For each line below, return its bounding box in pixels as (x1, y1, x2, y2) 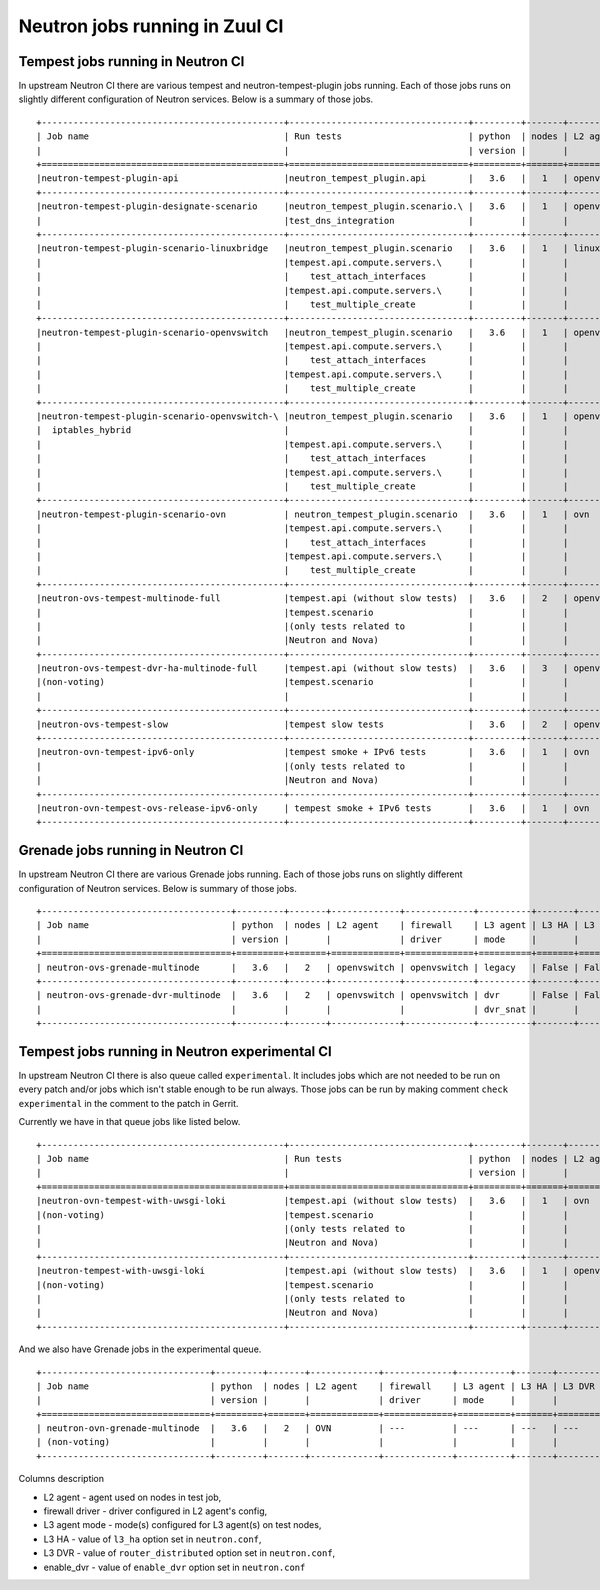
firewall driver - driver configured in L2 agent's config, (43, 1505, 268, 1517)
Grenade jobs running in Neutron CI (18, 842, 244, 859)
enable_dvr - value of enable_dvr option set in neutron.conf (43, 1561, 306, 1573)
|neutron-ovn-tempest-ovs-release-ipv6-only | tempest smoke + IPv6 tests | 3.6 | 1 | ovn (36, 802, 590, 814)
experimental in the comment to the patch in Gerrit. (18, 1097, 239, 1109)
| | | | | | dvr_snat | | (36, 1003, 580, 1015)
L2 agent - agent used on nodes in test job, (43, 1491, 222, 1503)
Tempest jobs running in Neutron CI (18, 53, 245, 70)
